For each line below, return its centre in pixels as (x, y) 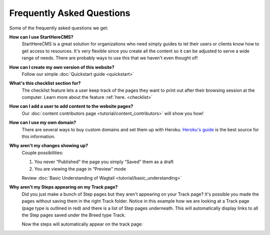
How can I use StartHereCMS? (41, 37)
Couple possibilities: (42, 153)
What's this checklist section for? (45, 83)
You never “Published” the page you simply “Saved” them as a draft (104, 162)
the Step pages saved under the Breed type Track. (74, 215)
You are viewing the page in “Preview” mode (80, 169)
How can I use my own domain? (43, 123)
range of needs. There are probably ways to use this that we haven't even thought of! (110, 58)
